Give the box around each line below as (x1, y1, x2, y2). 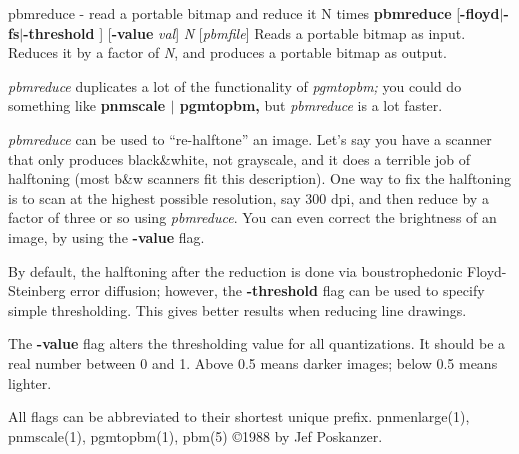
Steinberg (8, 280, 66, 301)
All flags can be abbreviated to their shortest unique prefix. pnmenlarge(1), (8, 406, 470, 427)
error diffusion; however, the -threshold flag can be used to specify (70, 280, 485, 301)
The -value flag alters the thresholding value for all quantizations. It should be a (8, 333, 506, 354)
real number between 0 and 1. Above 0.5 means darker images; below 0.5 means (8, 352, 498, 373)
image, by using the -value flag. (8, 226, 205, 247)
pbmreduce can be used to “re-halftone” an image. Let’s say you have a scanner (8, 128, 492, 149)
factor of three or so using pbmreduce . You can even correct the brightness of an (8, 207, 497, 228)
